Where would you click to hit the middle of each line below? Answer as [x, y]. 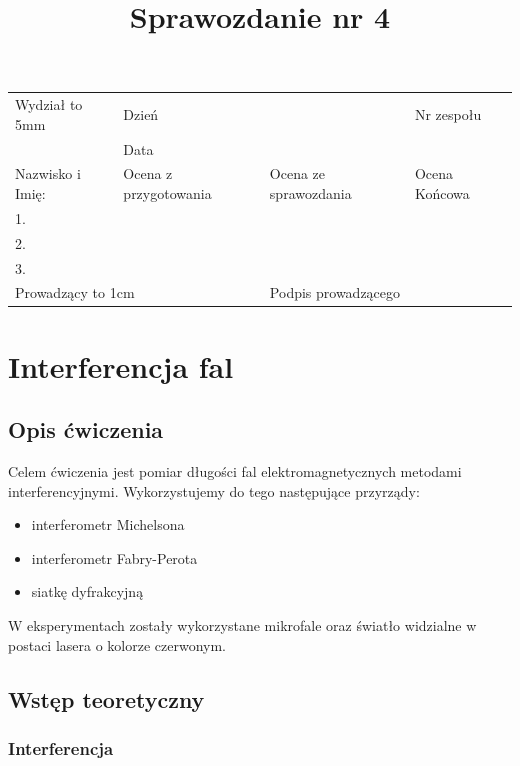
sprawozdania [310, 193]
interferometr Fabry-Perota [114, 557]
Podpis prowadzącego [335, 292]
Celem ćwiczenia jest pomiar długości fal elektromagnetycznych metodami [235, 471]
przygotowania [167, 193]
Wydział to [49, 104]
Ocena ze [297, 173]
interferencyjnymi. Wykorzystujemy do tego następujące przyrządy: [214, 490]
